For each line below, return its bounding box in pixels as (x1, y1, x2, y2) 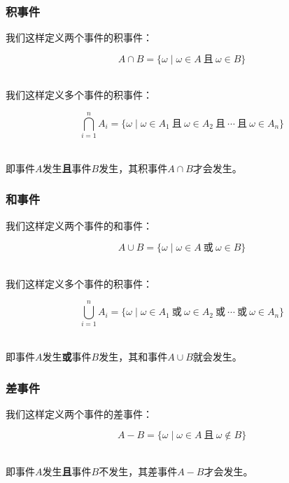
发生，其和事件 (99, 349, 168, 364)
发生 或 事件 (42, 349, 92, 364)
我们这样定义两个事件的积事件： (6, 30, 153, 45)
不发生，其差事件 (99, 464, 178, 479)
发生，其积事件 (99, 160, 168, 175)
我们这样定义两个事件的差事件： (6, 406, 153, 421)
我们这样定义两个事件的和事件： (6, 218, 153, 232)
